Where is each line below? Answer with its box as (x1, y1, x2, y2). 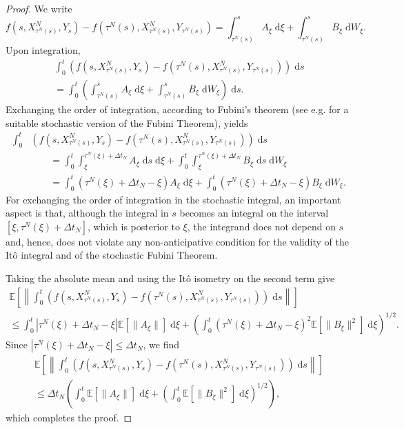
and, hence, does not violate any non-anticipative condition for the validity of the (6, 234, 349, 248)
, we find (143, 337, 180, 352)
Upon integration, (6, 42, 81, 57)
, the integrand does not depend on (187, 219, 336, 233)
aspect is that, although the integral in (6, 206, 169, 220)
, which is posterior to (87, 219, 180, 233)
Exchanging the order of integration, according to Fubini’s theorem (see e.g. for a (6, 101, 349, 116)
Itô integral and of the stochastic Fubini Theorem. (6, 248, 218, 262)
